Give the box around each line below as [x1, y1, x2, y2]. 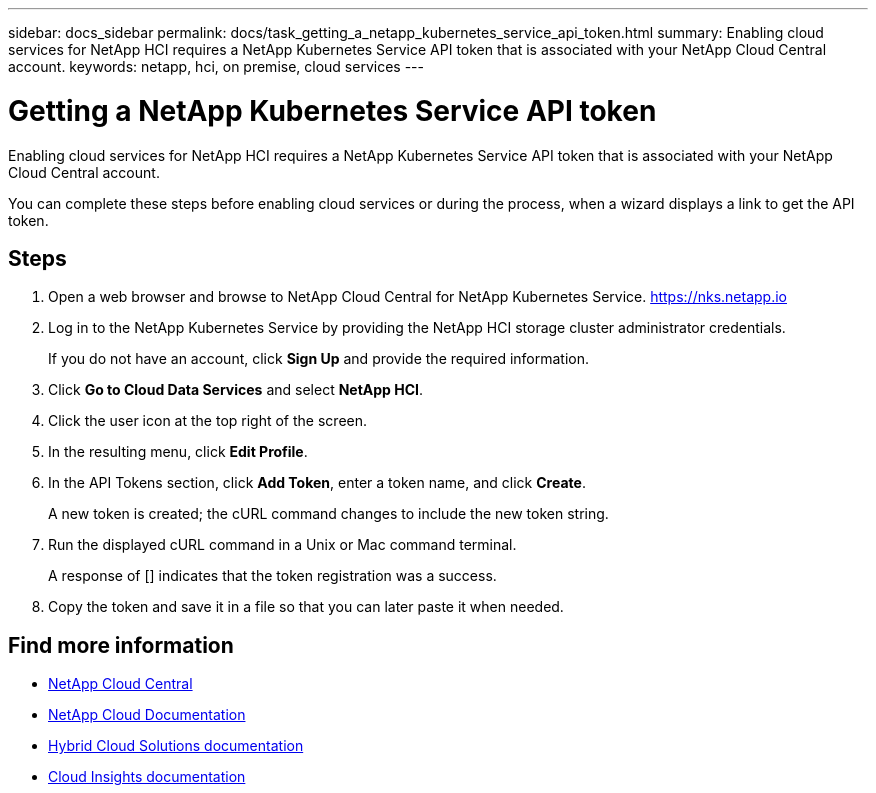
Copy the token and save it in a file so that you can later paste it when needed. [48, 598, 564, 616]
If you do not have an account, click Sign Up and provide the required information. [48, 350, 590, 368]
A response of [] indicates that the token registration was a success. [48, 567, 497, 585]
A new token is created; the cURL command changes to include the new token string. [48, 505, 609, 523]
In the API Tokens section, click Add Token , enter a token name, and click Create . [48, 474, 586, 492]
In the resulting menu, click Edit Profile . [48, 443, 308, 461]
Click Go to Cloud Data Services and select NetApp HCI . [48, 381, 424, 399]
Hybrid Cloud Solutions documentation [48, 737, 304, 755]
